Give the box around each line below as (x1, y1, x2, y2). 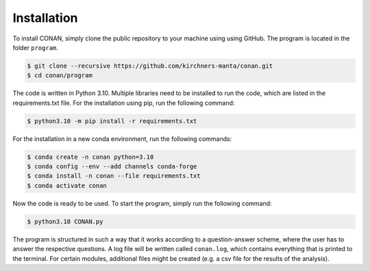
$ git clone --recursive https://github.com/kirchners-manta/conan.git (27, 62, 273, 70)
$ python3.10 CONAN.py (27, 218, 103, 225)
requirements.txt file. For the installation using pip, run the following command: (12, 99, 235, 107)
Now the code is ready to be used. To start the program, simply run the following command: (12, 199, 272, 207)
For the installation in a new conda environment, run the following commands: (12, 134, 232, 143)
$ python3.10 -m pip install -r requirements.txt (27, 117, 197, 125)
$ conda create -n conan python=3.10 (27, 153, 154, 161)
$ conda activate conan (27, 181, 108, 190)
